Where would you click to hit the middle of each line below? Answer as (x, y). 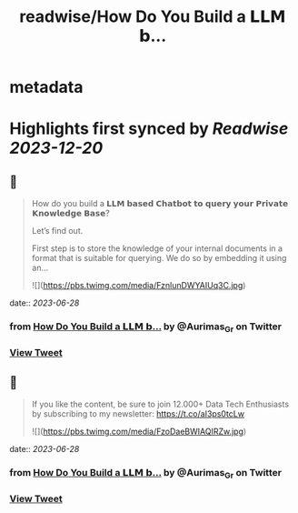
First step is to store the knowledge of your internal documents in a (157, 248)
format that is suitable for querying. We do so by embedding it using (159, 258)
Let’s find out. (57, 231)
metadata (46, 87)
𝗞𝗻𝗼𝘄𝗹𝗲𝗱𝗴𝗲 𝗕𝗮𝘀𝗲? (71, 213)
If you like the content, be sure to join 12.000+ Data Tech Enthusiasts (160, 404)
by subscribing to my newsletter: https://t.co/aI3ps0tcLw (138, 414)
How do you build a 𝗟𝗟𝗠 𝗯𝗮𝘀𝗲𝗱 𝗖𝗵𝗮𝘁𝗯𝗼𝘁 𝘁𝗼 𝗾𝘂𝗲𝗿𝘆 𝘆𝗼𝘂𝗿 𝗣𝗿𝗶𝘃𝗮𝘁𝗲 (160, 204)
